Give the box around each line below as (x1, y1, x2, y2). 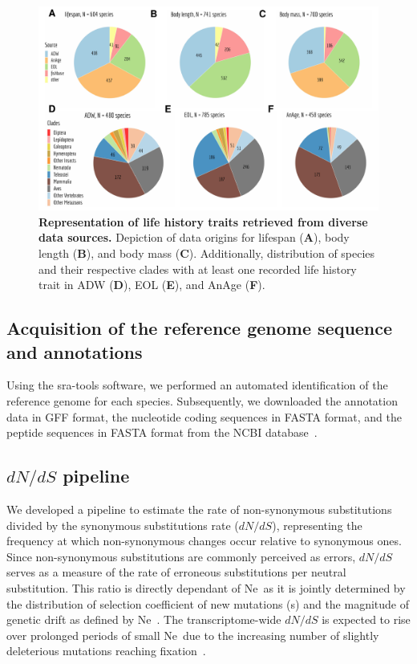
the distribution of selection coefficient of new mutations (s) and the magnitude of (6, 595, 410, 612)
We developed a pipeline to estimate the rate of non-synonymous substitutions (6, 500, 392, 517)
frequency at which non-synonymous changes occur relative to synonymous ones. (6, 532, 402, 549)
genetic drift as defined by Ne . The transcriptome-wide (6, 611, 281, 628)
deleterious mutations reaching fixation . (6, 642, 206, 659)
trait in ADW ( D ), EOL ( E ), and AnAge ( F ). (38, 276, 265, 293)
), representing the (272, 516, 362, 533)
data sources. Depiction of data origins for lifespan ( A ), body (38, 229, 350, 246)
